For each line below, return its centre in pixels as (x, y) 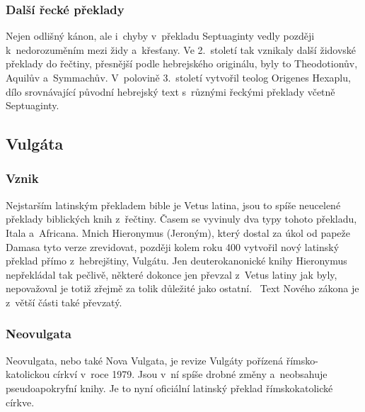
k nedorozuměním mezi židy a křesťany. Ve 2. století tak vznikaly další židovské (181, 49)
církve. (20, 402)
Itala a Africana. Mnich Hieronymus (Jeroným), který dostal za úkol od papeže (178, 232)
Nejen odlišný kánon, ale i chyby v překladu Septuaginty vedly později (160, 36)
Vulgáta (35, 144)
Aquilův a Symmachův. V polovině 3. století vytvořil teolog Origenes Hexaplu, (178, 77)
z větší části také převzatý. (64, 302)
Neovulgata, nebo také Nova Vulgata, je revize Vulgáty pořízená (145, 360)
